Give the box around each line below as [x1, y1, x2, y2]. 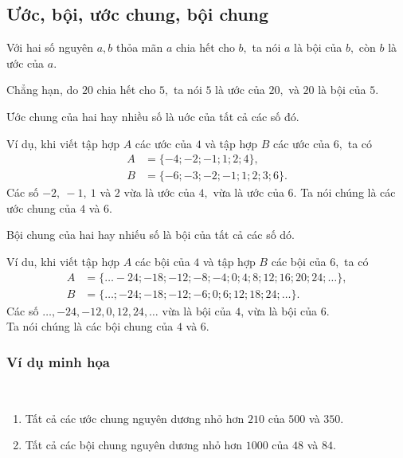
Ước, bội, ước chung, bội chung [6, 2, 269, 26]
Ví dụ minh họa [6, 351, 110, 371]
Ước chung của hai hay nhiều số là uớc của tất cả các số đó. [6, 108, 299, 124]
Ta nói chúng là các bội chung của [6, 318, 174, 335]
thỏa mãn [115, 39, 163, 56]
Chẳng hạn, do [6, 81, 79, 98]
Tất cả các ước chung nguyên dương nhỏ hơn [25, 409, 245, 426]
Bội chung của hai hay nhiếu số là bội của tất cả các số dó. [6, 226, 295, 243]
